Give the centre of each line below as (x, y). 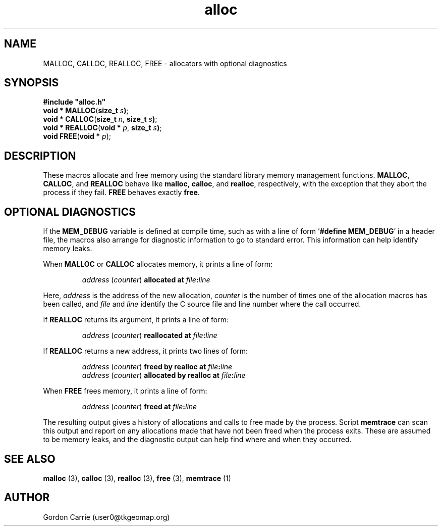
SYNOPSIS (32, 83)
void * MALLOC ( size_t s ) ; (86, 111)
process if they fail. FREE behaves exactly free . (121, 192)
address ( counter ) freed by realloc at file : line (157, 367)
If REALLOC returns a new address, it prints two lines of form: (146, 351)
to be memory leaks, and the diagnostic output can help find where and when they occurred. (197, 440)
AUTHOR (27, 498)
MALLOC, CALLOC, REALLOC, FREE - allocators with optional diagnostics (165, 63)
